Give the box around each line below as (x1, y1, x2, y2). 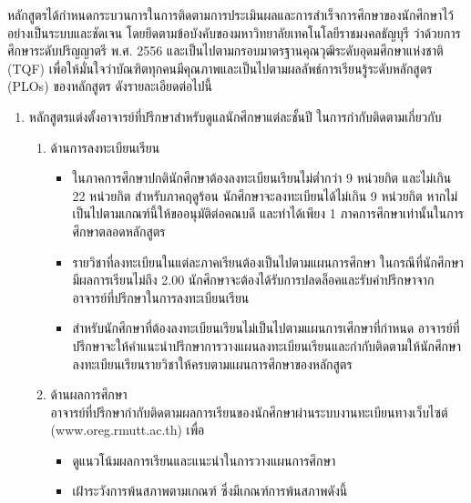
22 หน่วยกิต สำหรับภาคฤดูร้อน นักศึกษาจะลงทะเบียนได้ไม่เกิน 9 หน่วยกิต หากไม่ (72, 186, 458, 205)
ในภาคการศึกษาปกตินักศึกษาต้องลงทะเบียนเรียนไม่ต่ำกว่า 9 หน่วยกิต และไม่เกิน (72, 168, 452, 187)
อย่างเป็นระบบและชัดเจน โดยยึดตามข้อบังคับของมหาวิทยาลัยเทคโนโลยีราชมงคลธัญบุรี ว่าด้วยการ (7, 23, 461, 42)
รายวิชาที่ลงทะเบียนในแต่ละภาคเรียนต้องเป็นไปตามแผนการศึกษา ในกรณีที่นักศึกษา (72, 252, 464, 271)
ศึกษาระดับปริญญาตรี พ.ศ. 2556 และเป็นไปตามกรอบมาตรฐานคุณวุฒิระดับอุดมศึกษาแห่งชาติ (7, 41, 444, 60)
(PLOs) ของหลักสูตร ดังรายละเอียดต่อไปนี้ (7, 76, 212, 96)
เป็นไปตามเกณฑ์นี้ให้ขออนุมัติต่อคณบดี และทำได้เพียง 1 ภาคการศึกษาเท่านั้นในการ (72, 204, 465, 223)
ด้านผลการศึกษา (50, 385, 128, 404)
